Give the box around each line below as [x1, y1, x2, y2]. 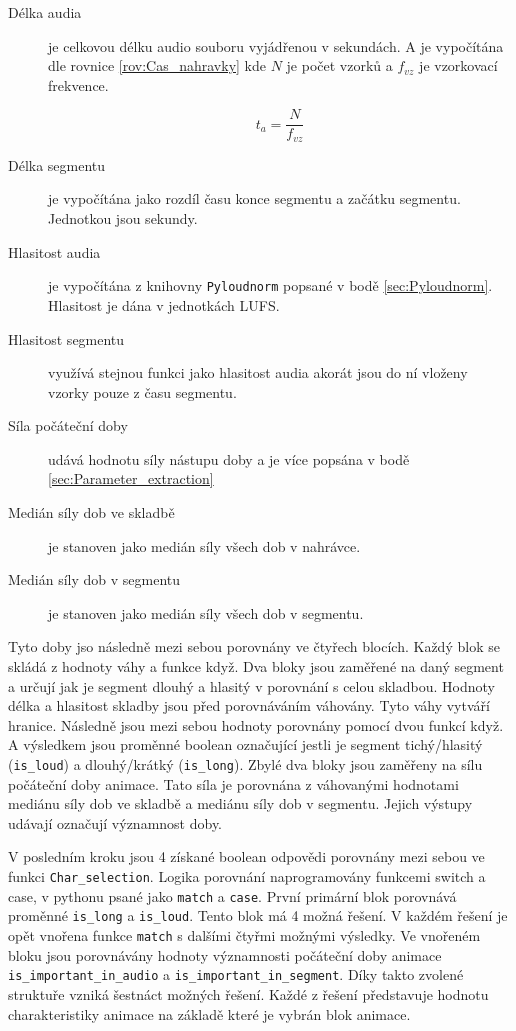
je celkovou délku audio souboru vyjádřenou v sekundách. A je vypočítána [48, 35, 504, 56]
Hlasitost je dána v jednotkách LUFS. [48, 294, 280, 315]
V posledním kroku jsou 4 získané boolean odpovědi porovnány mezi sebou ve [8, 846, 485, 867]
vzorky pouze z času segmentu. [48, 381, 237, 402]
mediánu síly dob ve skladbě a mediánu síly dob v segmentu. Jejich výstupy [8, 793, 473, 814]
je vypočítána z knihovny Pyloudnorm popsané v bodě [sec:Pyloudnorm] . [48, 275, 493, 296]
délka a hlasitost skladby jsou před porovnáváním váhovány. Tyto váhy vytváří [8, 695, 490, 716]
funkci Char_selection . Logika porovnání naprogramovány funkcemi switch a [8, 866, 486, 887]
